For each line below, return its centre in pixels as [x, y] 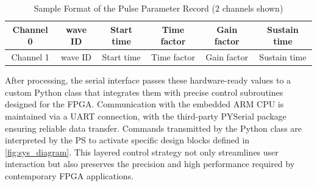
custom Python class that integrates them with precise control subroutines [144, 92]
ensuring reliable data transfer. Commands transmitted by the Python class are [154, 128]
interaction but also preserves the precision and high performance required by [150, 164]
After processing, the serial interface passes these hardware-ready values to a [148, 80]
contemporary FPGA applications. [69, 175]
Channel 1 [30, 57]
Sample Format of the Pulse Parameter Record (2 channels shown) [158, 8]
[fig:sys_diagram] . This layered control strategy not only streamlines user [142, 152]
